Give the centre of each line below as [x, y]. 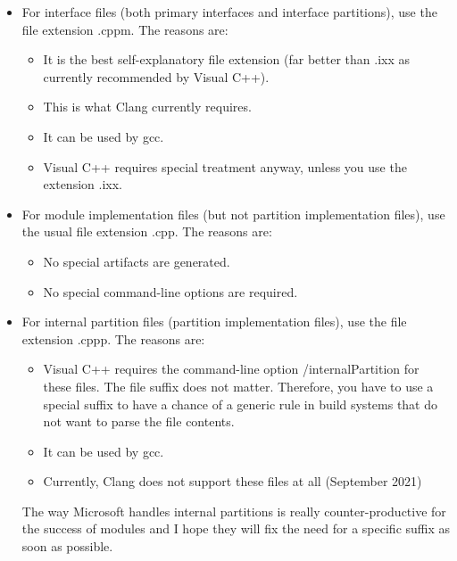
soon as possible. [67, 546]
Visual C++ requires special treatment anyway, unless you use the [225, 166]
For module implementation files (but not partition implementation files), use [233, 214]
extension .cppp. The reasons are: [113, 338]
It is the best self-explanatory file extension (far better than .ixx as [226, 59]
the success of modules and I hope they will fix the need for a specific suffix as [236, 528]
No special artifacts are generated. [137, 261]
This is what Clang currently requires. [147, 107]
